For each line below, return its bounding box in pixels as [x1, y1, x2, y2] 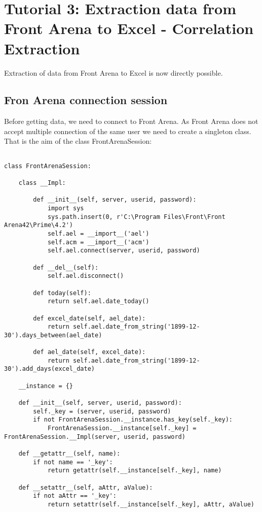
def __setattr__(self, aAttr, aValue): [18, 484, 153, 491]
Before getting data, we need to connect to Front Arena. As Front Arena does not [4, 116, 258, 126]
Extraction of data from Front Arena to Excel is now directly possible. [4, 67, 223, 78]
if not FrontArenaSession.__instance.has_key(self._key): [33, 416, 233, 424]
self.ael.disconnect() [47, 272, 124, 280]
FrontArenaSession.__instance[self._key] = [47, 425, 197, 432]
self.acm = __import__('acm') [47, 238, 149, 246]
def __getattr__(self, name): [18, 450, 121, 458]
